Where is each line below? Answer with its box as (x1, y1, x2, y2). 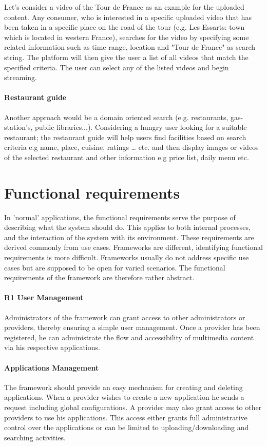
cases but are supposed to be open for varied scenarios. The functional (4, 262, 225, 273)
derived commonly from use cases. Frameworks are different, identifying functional (4, 242, 263, 253)
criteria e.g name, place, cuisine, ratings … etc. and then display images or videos (4, 142, 259, 152)
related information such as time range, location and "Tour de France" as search (4, 42, 256, 52)
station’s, (4, 122, 33, 132)
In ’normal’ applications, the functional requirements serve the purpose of (4, 211, 236, 222)
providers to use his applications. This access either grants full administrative (4, 412, 247, 422)
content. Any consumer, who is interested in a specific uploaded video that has (4, 11, 252, 22)
